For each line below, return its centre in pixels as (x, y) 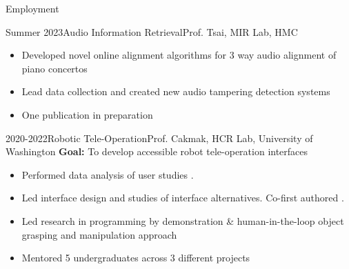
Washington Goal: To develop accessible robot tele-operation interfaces (157, 151)
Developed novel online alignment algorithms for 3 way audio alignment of (179, 55)
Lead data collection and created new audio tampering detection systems (176, 91)
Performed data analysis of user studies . (108, 174)
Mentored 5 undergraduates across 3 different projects (136, 258)
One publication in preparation (87, 114)
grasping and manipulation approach (99, 234)
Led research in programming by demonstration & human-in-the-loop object (183, 220)
